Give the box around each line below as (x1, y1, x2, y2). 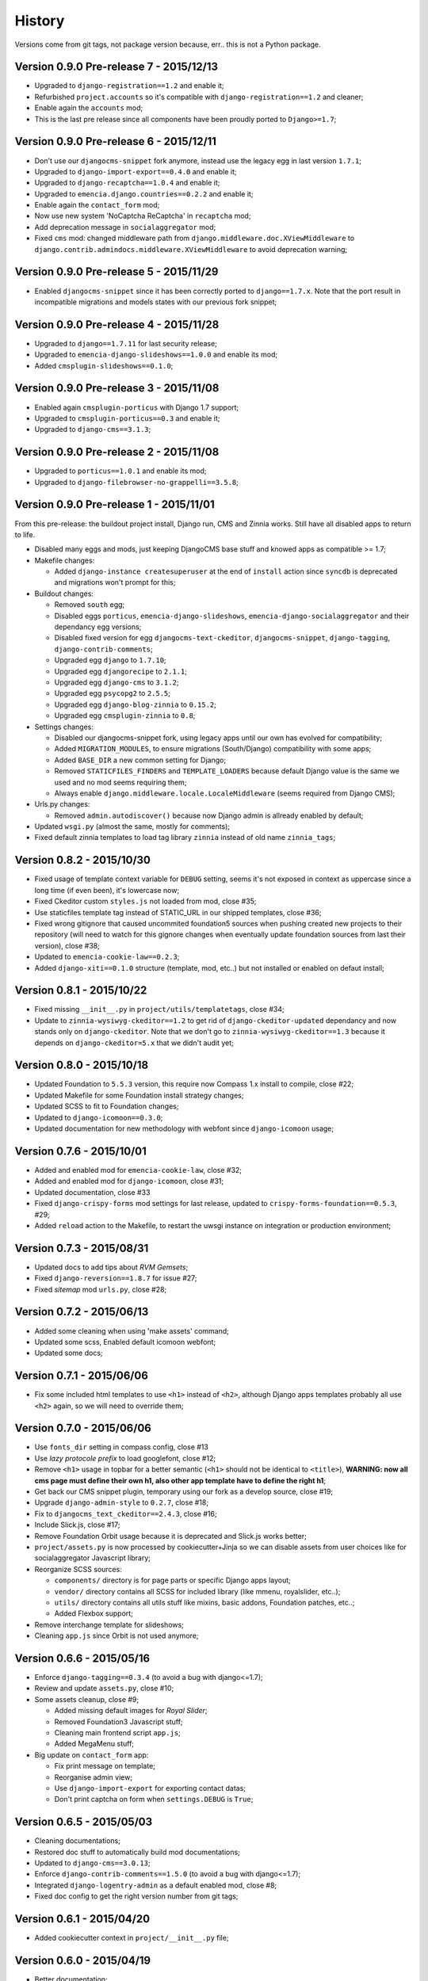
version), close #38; (34, 941, 101, 950)
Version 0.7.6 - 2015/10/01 (14, 1144, 147, 1158)
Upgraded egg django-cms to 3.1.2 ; (54, 678, 179, 687)
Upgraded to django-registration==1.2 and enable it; (34, 81, 225, 90)
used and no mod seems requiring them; (54, 777, 187, 787)
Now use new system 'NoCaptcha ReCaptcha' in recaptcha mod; (34, 211, 251, 221)
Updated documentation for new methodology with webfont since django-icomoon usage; (34, 1124, 334, 1133)
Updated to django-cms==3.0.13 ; (34, 1858, 151, 1868)
